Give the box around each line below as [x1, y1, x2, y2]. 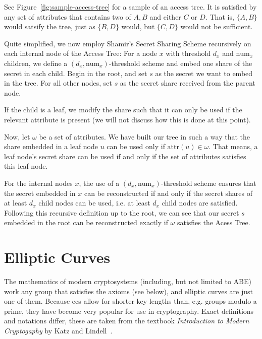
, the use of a [79, 177, 120, 188]
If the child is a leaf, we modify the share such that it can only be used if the [4, 104, 242, 115]
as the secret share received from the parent [120, 78, 255, 88]
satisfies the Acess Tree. [177, 217, 250, 228]
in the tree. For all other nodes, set [4, 78, 112, 88]
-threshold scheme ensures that [161, 177, 256, 188]
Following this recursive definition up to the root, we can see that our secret [4, 207, 239, 218]
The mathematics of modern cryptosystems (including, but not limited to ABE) [4, 276, 251, 286]
